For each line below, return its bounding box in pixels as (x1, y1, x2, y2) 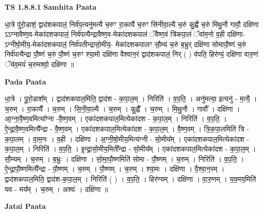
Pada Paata (5, 76, 46, 87)
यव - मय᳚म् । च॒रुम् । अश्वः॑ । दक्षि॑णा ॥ (5, 183, 108, 194)
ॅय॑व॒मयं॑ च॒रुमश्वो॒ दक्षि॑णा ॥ (5, 58, 74, 69)
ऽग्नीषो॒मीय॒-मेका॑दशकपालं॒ (5, 38, 67, 49)
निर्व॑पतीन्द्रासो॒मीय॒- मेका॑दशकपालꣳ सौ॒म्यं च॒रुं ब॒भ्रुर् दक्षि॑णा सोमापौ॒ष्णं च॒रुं (69, 38, 247, 49)
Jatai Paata (5, 201, 46, 211)
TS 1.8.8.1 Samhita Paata (5, 2, 97, 12)
